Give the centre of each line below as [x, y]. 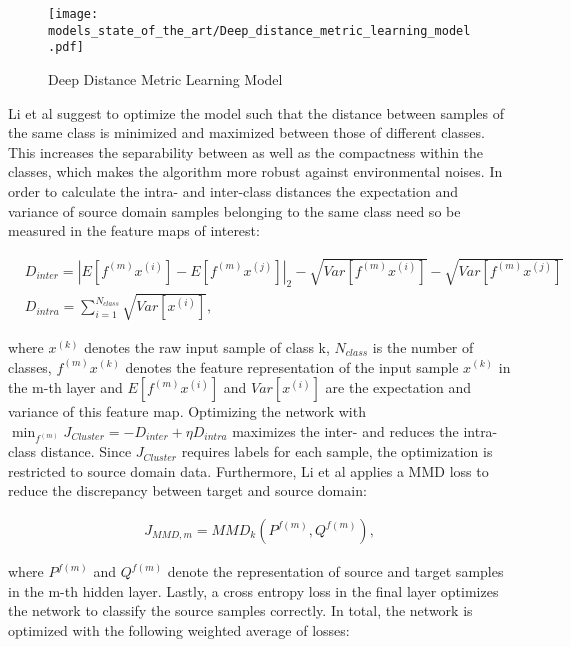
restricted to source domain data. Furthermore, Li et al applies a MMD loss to [248, 470]
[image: [73, 14]
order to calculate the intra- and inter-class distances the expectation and [233, 190]
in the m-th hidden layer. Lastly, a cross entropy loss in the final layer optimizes [253, 590]
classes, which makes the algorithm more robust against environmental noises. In [255, 171]
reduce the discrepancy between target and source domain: [187, 490]
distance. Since [86, 451]
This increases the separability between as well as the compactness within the [246, 151]
